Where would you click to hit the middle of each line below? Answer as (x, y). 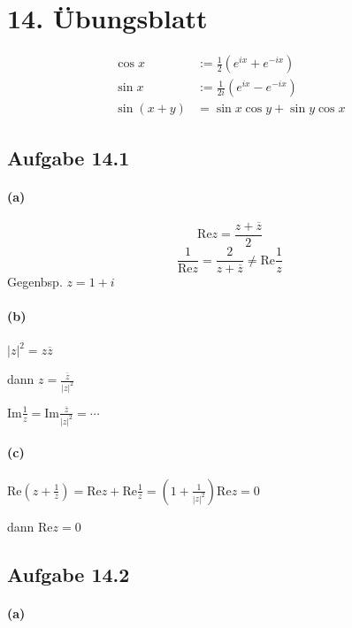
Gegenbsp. (35, 282)
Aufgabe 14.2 (69, 574)
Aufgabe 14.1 (69, 157)
